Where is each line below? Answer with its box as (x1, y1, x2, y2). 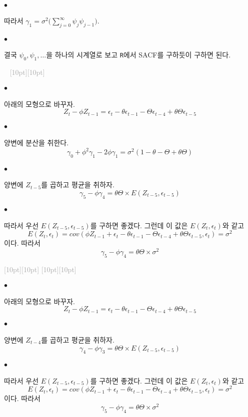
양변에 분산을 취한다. (4, 137, 69, 148)
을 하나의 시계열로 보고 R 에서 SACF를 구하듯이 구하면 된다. (46, 49, 231, 60)
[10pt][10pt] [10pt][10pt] (4, 264, 76, 274)
